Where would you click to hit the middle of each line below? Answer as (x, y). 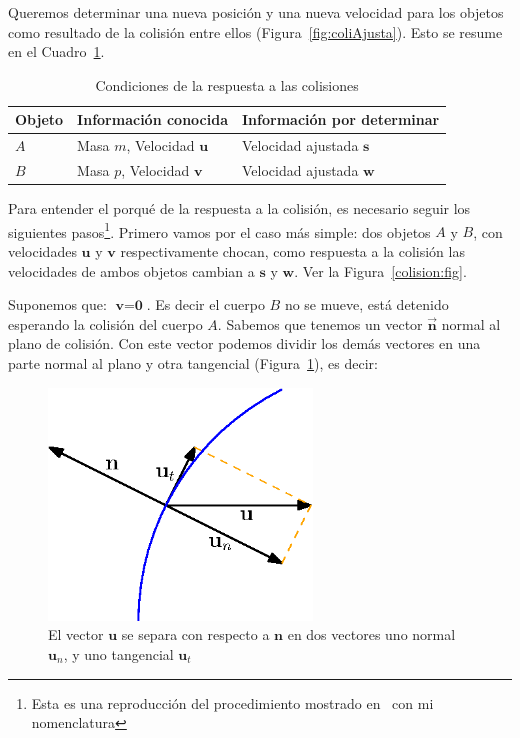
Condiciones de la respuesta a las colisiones (227, 84)
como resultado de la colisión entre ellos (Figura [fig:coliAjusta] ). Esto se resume (255, 31)
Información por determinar (341, 119)
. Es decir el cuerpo (205, 304)
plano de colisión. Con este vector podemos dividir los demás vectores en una (244, 343)
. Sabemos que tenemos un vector (320, 323)
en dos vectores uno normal (371, 634)
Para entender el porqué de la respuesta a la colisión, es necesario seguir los (239, 208)
